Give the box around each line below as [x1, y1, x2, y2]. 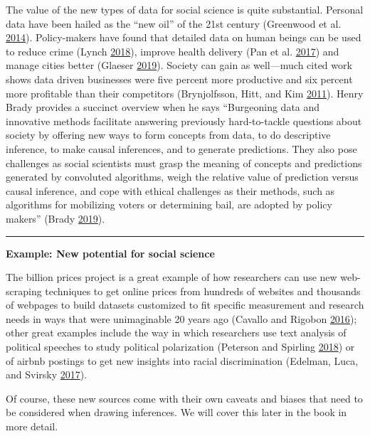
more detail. [6, 419, 58, 434]
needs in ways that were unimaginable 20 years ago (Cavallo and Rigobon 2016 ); [6, 311, 357, 326]
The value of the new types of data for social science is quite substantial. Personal [6, 2, 364, 16]
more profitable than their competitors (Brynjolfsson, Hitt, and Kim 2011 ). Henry [6, 85, 364, 100]
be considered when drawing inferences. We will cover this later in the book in [6, 405, 347, 420]
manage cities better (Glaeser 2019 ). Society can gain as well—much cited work [6, 58, 352, 73]
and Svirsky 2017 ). [6, 367, 88, 382]
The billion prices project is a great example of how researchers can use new [6, 270, 337, 285]
